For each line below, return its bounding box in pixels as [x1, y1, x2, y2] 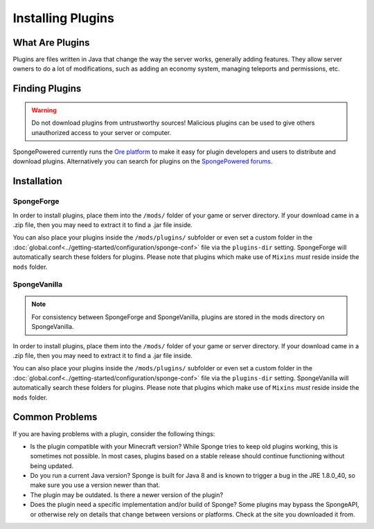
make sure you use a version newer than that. [30, 481, 161, 490]
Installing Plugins [12, 10, 114, 26]
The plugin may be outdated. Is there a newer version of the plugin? [30, 490, 224, 499]
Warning [31, 106, 57, 114]
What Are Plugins [12, 37, 90, 48]
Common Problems [12, 411, 98, 423]
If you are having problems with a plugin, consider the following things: [12, 429, 215, 438]
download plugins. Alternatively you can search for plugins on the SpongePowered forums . [12, 157, 273, 165]
